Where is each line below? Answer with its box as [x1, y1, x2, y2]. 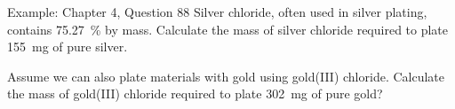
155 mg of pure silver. [7, 37, 128, 56]
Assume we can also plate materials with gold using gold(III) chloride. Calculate [7, 66, 444, 85]
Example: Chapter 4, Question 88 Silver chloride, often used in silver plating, [7, 3, 427, 20]
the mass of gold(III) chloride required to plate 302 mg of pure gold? [7, 84, 383, 103]
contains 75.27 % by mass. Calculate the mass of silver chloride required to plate [7, 19, 449, 38]
